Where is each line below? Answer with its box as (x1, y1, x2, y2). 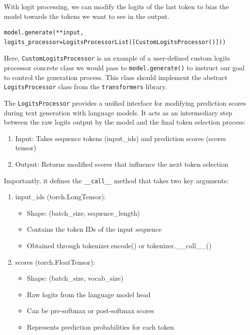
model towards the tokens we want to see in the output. (4, 11, 170, 21)
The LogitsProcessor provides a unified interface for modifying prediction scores (4, 97, 246, 108)
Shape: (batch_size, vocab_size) (27, 273, 124, 283)
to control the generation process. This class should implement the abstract (4, 72, 228, 82)
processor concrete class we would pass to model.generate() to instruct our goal (4, 63, 245, 73)
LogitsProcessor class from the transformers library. (4, 81, 167, 92)
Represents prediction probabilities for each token (27, 321, 174, 332)
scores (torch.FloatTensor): (15, 256, 95, 267)
